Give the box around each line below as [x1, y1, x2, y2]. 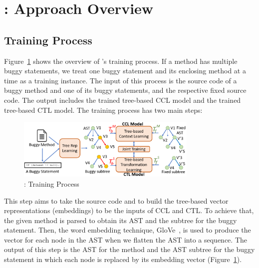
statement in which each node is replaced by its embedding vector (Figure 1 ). [4, 254, 242, 265]
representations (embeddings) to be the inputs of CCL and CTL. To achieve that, [4, 205, 254, 216]
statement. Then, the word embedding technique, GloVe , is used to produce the [4, 225, 251, 235]
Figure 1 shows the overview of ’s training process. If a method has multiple [4, 55, 238, 66]
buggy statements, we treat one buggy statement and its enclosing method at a [4, 65, 246, 76]
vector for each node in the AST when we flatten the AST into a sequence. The [4, 234, 247, 245]
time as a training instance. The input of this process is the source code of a [4, 75, 237, 85]
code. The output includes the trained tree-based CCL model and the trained [4, 94, 241, 105]
